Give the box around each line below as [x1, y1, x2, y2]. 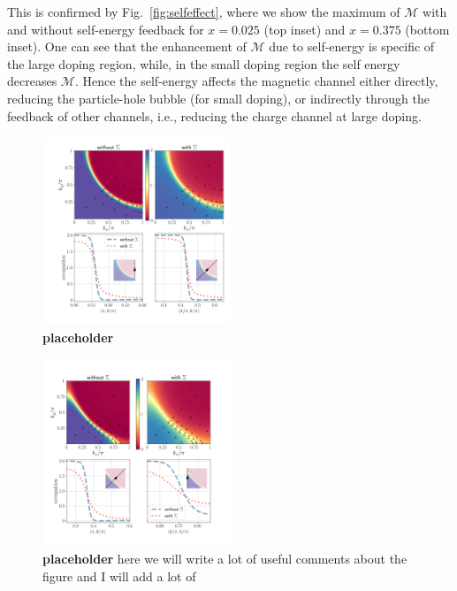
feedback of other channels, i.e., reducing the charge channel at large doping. [7, 106, 422, 125]
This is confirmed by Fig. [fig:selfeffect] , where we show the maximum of [7, 3, 400, 20]
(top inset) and [263, 19, 346, 38]
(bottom [405, 19, 450, 38]
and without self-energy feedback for [7, 19, 204, 38]
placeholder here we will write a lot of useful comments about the [42, 549, 407, 567]
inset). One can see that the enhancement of [7, 37, 247, 56]
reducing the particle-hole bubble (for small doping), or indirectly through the [7, 88, 430, 107]
